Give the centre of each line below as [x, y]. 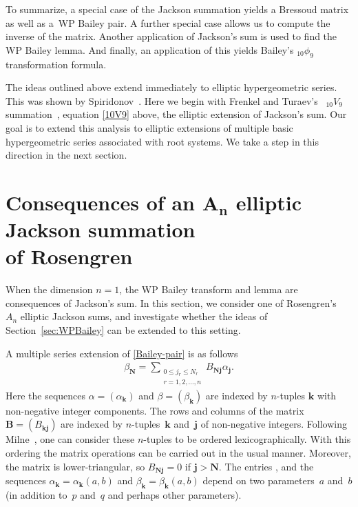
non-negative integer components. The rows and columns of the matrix [155, 410]
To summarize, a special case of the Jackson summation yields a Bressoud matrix [177, 9]
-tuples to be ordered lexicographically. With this [247, 439]
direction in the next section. [66, 155]
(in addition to [36, 494]
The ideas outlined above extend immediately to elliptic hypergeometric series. [171, 87]
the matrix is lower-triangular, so [75, 466]
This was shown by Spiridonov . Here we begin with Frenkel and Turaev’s [162, 100]
